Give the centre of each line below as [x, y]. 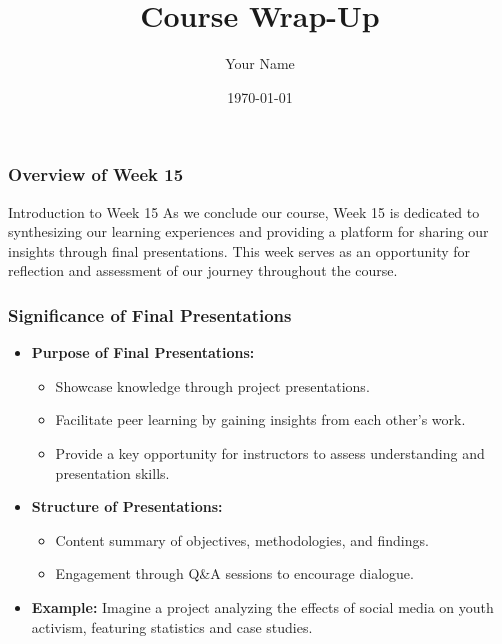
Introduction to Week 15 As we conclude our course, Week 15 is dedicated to [244, 211]
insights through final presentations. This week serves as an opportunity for [239, 250]
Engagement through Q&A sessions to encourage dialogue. [234, 573]
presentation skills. [112, 472]
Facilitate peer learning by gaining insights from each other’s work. [260, 419]
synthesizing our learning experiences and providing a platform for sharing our [248, 231]
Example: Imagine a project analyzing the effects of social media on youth [262, 606]
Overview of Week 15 [96, 174]
